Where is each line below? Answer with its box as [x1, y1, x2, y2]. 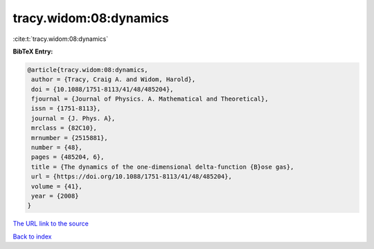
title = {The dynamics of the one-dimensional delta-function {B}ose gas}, [31, 163, 294, 171]
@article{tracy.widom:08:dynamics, [27, 66, 148, 74]
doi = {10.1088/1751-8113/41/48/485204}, [31, 85, 174, 93]
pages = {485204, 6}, [31, 153, 105, 161]
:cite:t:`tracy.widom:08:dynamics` [12, 35, 109, 43]
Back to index [12, 232, 52, 241]
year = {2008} [31, 192, 79, 200]
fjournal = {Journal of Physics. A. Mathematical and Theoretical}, [31, 95, 269, 103]
